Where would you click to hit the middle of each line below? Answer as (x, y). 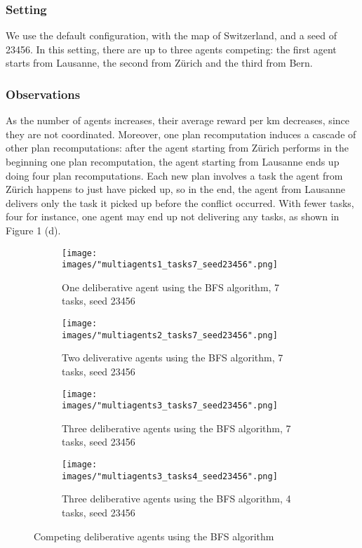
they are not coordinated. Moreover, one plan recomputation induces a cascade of (181, 134)
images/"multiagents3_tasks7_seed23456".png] (170, 406)
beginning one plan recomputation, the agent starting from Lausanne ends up (173, 161)
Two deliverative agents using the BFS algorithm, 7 (173, 357)
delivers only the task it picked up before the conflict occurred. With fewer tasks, (180, 202)
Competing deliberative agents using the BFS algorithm (154, 536)
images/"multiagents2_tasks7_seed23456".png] (170, 335)
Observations (43, 94)
